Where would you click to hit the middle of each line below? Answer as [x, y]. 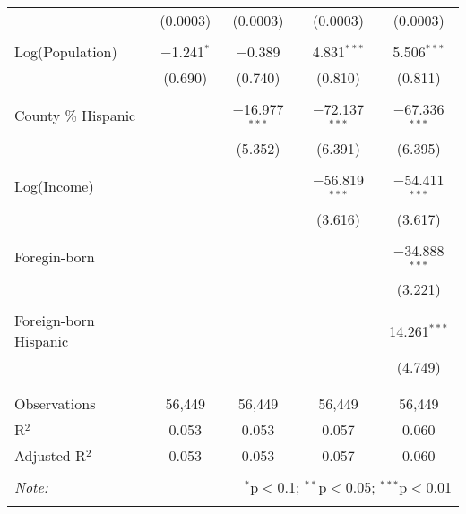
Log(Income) [54, 186]
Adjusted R [50, 456]
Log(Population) [66, 51]
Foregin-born [55, 256]
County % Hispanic [75, 116]
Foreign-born [55, 321]
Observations [55, 404]
